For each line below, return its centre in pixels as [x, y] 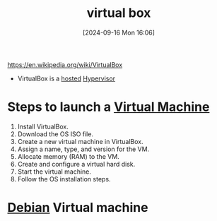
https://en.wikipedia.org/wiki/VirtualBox [65, 64]
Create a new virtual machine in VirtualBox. [80, 141]
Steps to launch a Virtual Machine [108, 107]
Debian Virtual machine [78, 208]
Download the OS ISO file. [55, 134]
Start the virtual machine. [54, 172]
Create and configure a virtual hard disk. [76, 164]
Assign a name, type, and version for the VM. [83, 149]
